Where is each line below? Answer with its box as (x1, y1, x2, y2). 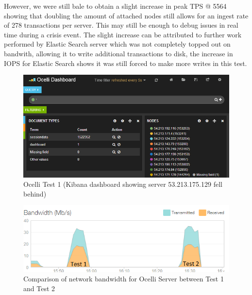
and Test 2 (23, 283, 55, 294)
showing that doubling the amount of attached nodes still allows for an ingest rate (4, 10, 249, 20)
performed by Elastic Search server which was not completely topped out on (4, 39, 231, 49)
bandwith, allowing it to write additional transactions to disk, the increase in (4, 48, 233, 58)
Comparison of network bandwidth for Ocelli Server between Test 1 (23, 274, 224, 284)
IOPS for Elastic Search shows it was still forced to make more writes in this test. (4, 58, 247, 68)
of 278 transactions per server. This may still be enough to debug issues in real (4, 20, 238, 30)
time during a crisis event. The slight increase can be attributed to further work (4, 29, 242, 39)
